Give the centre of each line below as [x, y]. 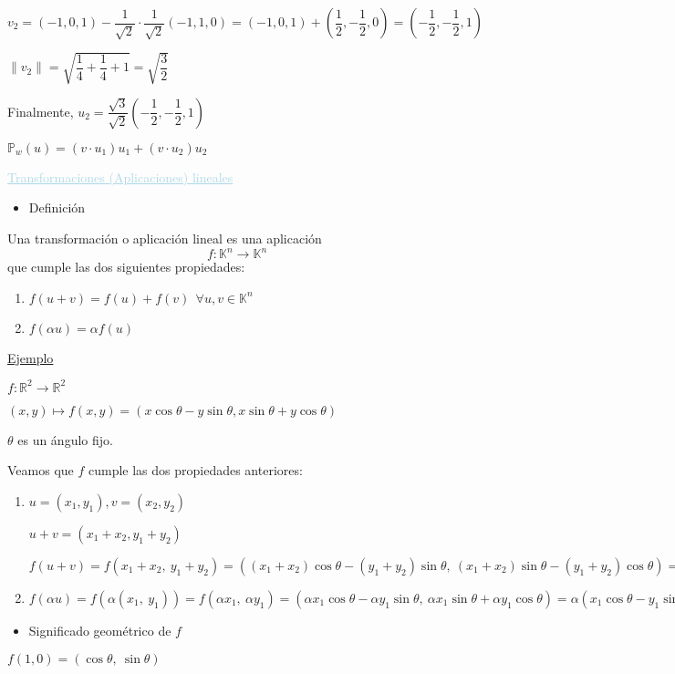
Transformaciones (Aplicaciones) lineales [120, 176]
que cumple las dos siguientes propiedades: [126, 267]
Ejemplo [31, 357]
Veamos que [41, 470]
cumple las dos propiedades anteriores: [195, 470]
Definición [57, 207]
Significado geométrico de [100, 630]
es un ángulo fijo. [65, 439]
